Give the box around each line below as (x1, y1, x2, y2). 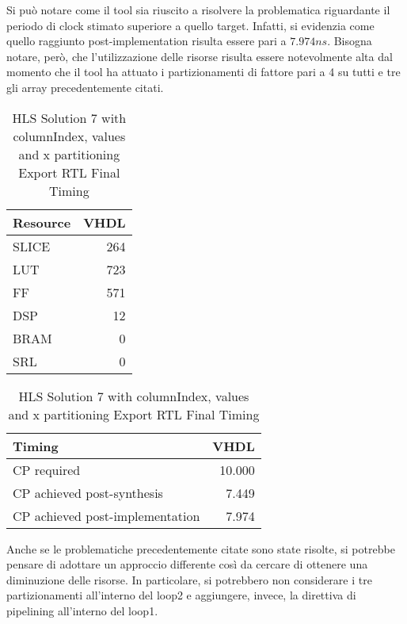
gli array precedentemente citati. (6, 78, 164, 95)
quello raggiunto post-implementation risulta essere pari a (6, 33, 287, 49)
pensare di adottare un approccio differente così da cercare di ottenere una (6, 556, 368, 572)
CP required (13, 460, 81, 479)
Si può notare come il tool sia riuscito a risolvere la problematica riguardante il (6, 2, 390, 17)
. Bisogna (327, 33, 372, 49)
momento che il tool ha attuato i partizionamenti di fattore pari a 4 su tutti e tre (6, 63, 401, 80)
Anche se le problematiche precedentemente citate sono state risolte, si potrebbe (6, 540, 395, 557)
